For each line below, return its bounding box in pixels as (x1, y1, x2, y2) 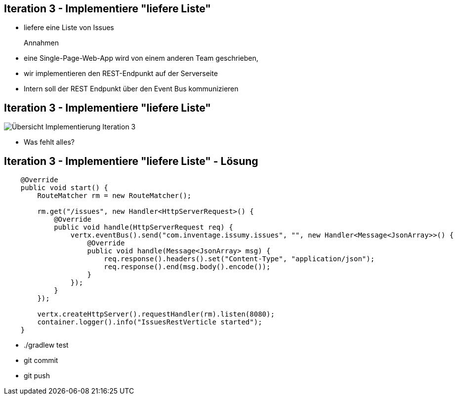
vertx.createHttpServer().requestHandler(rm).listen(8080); (37, 310, 275, 319)
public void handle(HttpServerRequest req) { (54, 223, 233, 232)
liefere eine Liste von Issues (24, 23, 114, 32)
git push (24, 371, 50, 380)
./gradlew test (24, 341, 69, 350)
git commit (24, 356, 58, 365)
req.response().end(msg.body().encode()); (104, 263, 271, 271)
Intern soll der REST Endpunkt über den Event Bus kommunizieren (24, 84, 239, 93)
